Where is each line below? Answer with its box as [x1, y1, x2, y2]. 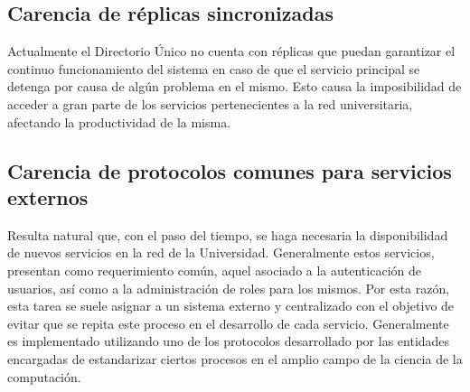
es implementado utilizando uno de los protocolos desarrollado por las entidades [7, 331, 450, 350]
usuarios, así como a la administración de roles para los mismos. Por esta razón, [7, 278, 450, 297]
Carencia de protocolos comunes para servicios [7, 156, 452, 184]
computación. [7, 367, 81, 386]
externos [7, 182, 89, 210]
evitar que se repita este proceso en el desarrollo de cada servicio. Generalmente [7, 313, 449, 332]
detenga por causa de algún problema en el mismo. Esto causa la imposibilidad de [7, 77, 462, 96]
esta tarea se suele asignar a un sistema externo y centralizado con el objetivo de [7, 296, 455, 315]
